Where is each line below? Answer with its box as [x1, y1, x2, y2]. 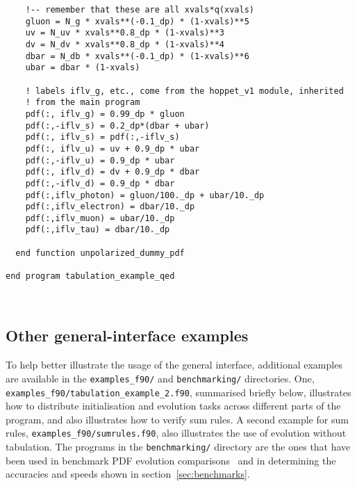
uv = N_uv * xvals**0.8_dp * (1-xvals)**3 [25, 28, 224, 38]
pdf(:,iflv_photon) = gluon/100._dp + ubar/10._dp [25, 190, 265, 200]
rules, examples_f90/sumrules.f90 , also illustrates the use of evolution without [6, 426, 347, 440]
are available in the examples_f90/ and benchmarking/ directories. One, [6, 371, 315, 385]
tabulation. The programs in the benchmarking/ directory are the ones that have [6, 439, 351, 454]
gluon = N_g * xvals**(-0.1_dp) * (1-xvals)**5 [25, 16, 249, 26]
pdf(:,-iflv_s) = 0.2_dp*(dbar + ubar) [25, 120, 210, 131]
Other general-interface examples [6, 325, 249, 346]
